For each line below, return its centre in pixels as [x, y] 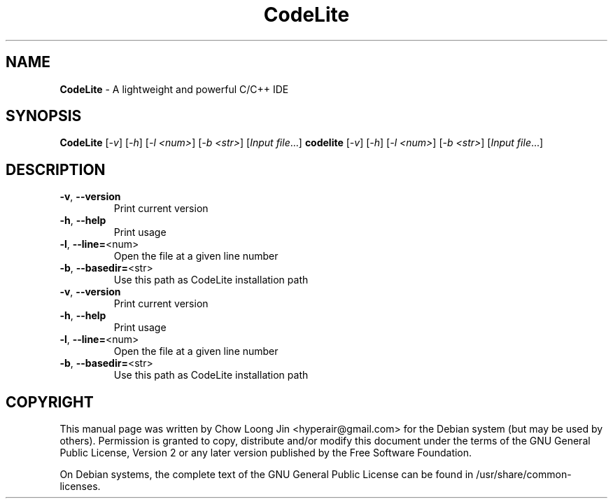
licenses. [80, 486]
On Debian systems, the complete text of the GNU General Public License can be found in [267, 475]
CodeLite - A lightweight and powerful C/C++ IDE [174, 89]
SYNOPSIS [44, 116]
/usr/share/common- [524, 475]
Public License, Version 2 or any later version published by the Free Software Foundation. [266, 453]
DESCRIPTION [56, 169]
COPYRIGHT [50, 402]
